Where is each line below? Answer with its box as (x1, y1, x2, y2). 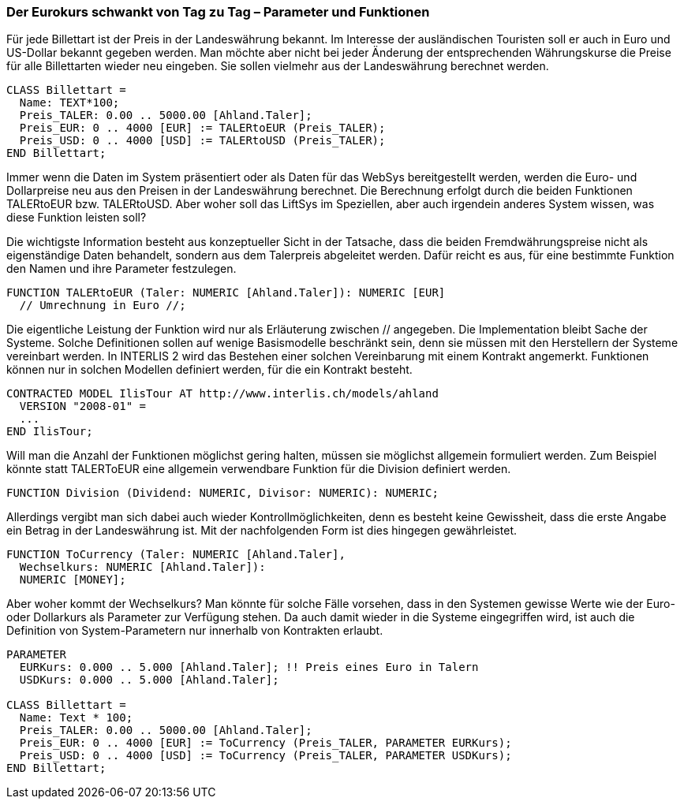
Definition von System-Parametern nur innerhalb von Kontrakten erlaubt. (6, 624, 383, 638)
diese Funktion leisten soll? (6, 211, 147, 225)
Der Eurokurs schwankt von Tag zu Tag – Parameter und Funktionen (6, 4, 430, 20)
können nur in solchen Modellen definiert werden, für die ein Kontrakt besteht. (6, 363, 413, 377)
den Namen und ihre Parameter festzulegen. (6, 262, 237, 276)
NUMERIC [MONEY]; (19, 573, 126, 587)
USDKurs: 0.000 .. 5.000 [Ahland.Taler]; (19, 673, 279, 687)
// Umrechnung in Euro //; (19, 299, 186, 312)
